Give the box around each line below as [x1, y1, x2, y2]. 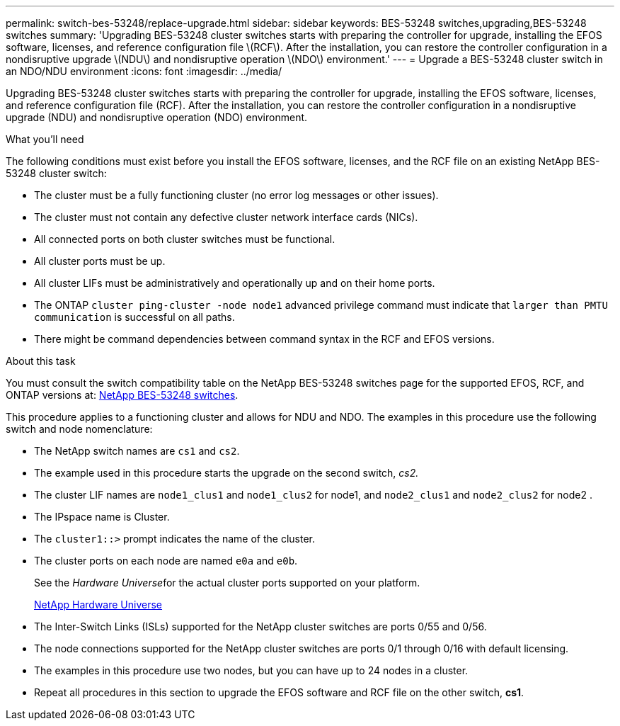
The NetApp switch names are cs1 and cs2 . [34, 445, 240, 457]
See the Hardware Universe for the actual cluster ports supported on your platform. [34, 577, 420, 589]
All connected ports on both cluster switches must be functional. [34, 233, 335, 245]
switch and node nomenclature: [6, 423, 153, 435]
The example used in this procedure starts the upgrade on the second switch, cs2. [34, 467, 419, 479]
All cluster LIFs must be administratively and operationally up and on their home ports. [34, 277, 435, 289]
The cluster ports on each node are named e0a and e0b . [34, 555, 298, 567]
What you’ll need [6, 133, 84, 145]
